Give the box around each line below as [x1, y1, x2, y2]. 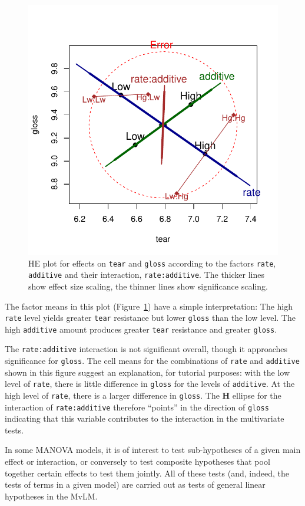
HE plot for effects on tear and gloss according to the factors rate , [28, 257, 276, 269]
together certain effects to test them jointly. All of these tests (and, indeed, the [5, 466, 290, 479]
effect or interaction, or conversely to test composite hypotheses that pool [5, 455, 270, 468]
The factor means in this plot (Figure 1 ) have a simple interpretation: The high [5, 300, 293, 312]
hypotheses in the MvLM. [5, 489, 98, 502]
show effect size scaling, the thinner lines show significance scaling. [28, 280, 268, 292]
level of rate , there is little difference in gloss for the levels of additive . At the [5, 377, 295, 390]
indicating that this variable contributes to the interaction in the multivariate [5, 412, 284, 425]
